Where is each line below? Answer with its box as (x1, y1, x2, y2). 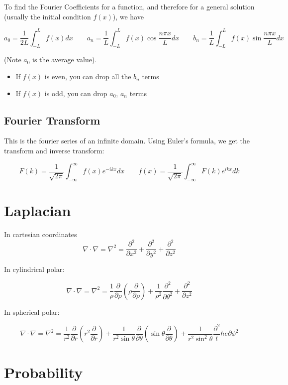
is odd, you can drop (44, 88, 107, 98)
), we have (112, 11, 144, 21)
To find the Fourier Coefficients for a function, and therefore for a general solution (4, 1, 255, 11)
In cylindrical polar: (4, 264, 65, 274)
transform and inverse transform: (4, 145, 104, 156)
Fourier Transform (4, 112, 100, 128)
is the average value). (32, 54, 97, 65)
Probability (4, 362, 83, 382)
